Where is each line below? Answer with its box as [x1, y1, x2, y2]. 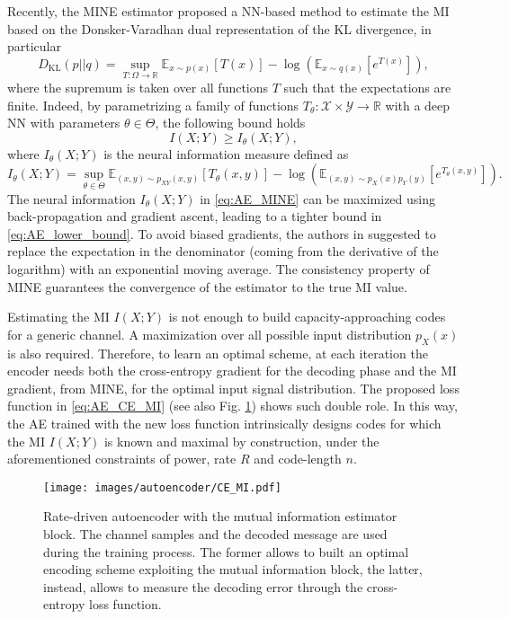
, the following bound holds [155, 113, 306, 132]
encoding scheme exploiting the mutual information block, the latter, [43, 560, 423, 579]
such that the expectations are [283, 78, 451, 96]
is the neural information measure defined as [103, 144, 349, 163]
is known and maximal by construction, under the [103, 431, 380, 450]
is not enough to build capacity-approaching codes [168, 307, 446, 326]
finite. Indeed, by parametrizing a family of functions [7, 95, 299, 114]
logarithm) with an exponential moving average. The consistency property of [7, 259, 430, 278]
